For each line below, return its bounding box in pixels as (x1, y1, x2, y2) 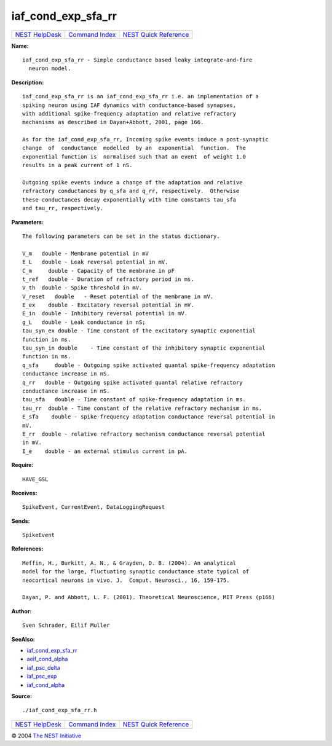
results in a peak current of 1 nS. (22, 162, 133, 169)
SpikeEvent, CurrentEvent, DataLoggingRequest (22, 504, 165, 511)
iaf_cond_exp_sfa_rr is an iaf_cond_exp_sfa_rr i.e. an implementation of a (22, 93, 259, 100)
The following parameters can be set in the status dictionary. (22, 232, 221, 240)
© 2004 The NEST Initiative (11, 732, 82, 739)
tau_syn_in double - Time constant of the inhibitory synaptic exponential (22, 345, 266, 351)
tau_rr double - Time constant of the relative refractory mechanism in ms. (22, 404, 263, 412)
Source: (11, 692, 33, 700)
